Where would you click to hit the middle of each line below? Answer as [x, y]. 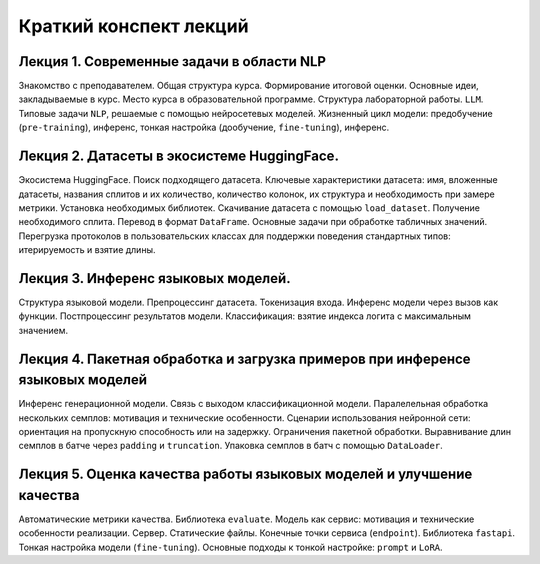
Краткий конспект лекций [133, 26]
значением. [43, 330]
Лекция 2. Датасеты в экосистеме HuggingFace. [179, 156]
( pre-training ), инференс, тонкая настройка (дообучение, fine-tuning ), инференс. [204, 127]
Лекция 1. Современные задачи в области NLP [172, 61]
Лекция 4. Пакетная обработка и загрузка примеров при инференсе [244, 358]
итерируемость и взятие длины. [87, 250]
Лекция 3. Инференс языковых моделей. [154, 278]
